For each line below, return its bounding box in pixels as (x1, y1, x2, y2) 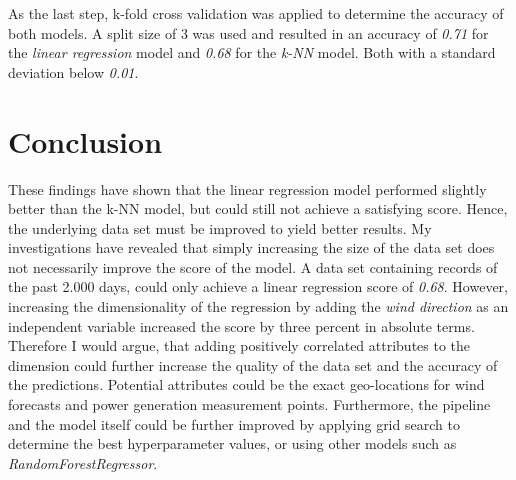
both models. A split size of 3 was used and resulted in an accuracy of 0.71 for (8, 22, 489, 43)
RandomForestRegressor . (8, 452, 158, 473)
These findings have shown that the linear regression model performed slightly (8, 178, 487, 199)
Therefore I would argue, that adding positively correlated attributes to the (8, 335, 471, 356)
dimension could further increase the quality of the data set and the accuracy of (8, 354, 498, 375)
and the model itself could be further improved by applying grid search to (8, 413, 460, 434)
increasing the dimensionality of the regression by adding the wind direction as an (8, 296, 509, 317)
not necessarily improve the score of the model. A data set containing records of (8, 256, 498, 277)
